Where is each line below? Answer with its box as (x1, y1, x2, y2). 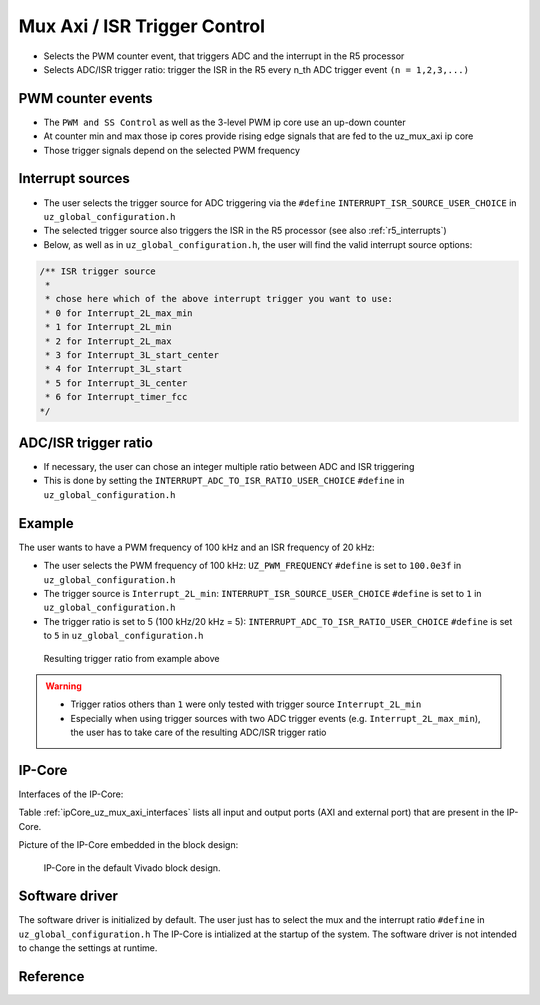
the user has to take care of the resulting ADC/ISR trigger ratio (70, 726, 327, 739)
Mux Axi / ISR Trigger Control (18, 15, 265, 37)
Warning (45, 680, 82, 692)
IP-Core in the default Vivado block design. (43, 861, 221, 874)
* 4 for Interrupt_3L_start (45, 363, 183, 375)
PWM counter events (18, 90, 154, 107)
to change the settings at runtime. (18, 942, 158, 954)
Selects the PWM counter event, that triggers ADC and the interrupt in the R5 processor (43, 50, 405, 62)
